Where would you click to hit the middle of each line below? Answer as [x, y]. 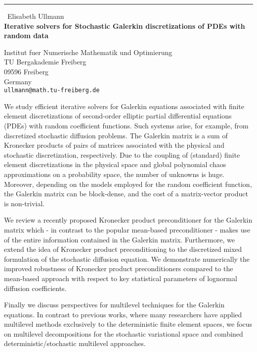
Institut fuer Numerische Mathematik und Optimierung [88, 52]
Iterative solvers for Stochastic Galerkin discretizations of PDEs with [125, 26]
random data [26, 35]
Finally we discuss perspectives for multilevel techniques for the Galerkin [114, 305]
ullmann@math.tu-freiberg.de [52, 90]
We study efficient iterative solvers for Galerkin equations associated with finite [124, 106]
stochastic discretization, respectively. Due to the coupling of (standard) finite [122, 154]
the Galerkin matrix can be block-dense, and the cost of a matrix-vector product [126, 194]
